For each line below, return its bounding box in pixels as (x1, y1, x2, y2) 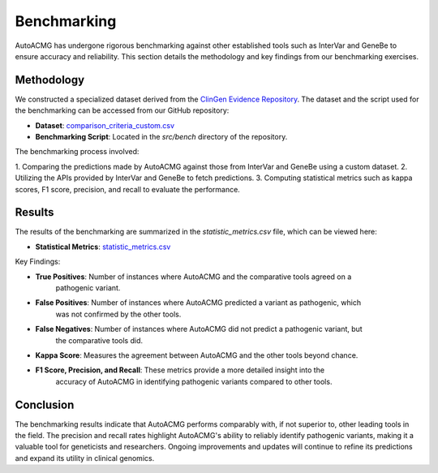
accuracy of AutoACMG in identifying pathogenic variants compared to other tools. (55, 376, 333, 386)
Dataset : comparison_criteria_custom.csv (35, 120, 174, 130)
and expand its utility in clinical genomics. (15, 453, 155, 462)
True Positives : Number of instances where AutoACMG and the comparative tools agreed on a (35, 272, 352, 282)
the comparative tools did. (55, 335, 144, 345)
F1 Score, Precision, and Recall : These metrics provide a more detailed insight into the (35, 365, 324, 375)
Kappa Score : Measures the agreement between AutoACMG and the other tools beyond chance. (35, 350, 359, 360)
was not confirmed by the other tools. (55, 309, 182, 319)
